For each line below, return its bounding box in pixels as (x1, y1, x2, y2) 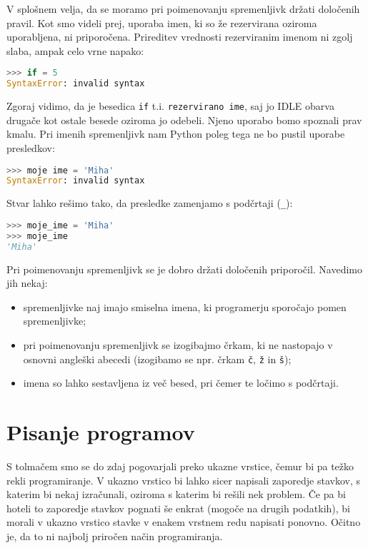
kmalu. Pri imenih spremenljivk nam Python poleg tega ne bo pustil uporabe (6, 126, 345, 141)
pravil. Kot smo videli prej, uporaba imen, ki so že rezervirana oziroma (6, 15, 317, 30)
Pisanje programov (6, 417, 195, 446)
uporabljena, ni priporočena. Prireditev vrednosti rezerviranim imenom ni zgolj (6, 29, 353, 44)
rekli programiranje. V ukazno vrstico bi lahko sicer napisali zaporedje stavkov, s (6, 472, 360, 487)
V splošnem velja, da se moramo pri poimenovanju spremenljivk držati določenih (6, 1, 360, 16)
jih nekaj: (6, 275, 48, 290)
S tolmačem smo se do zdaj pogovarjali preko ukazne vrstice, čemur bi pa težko (6, 458, 354, 473)
